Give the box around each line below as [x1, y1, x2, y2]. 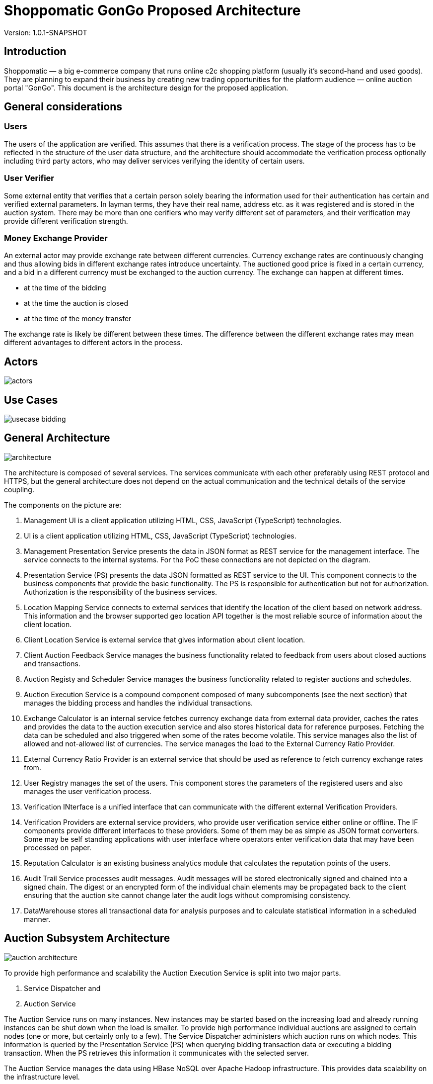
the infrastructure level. [4, 1072, 80, 1081]
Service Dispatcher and [24, 984, 101, 993]
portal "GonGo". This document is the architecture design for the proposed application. [4, 83, 289, 92]
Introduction [4, 45, 67, 58]
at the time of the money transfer [24, 314, 132, 323]
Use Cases [4, 393, 58, 406]
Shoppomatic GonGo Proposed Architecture [4, 2, 301, 19]
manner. [24, 914, 51, 923]
